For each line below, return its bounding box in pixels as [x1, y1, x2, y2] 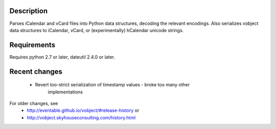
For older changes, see [9, 101, 58, 106]
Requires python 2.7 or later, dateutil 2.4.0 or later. [9, 54, 115, 60]
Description [9, 7, 48, 15]
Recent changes [9, 67, 62, 76]
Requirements [9, 41, 56, 49]
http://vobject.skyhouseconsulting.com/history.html [27, 114, 136, 120]
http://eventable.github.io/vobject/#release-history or [27, 107, 140, 114]
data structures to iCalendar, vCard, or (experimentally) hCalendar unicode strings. [9, 27, 184, 33]
